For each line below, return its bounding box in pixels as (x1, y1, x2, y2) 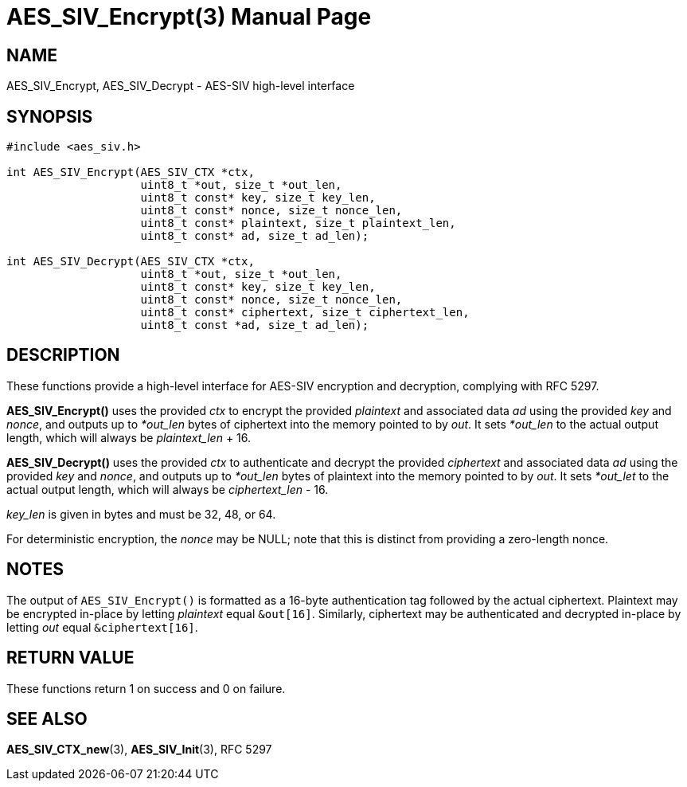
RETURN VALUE (6, 648, 135, 668)
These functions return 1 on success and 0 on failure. (6, 681, 286, 695)
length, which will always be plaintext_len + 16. (6, 430, 252, 444)
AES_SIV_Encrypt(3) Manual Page (6, 3, 372, 30)
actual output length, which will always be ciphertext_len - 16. (6, 482, 329, 496)
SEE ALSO (6, 708, 88, 729)
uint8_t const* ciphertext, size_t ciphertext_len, (140, 306, 470, 319)
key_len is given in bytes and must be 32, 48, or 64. (6, 507, 276, 521)
